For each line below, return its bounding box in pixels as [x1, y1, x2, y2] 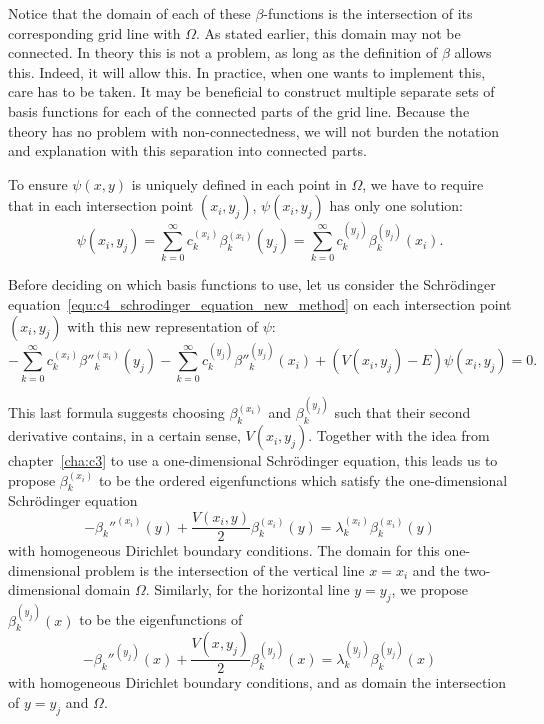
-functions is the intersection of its [263, 3, 473, 23]
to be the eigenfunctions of [79, 609, 243, 630]
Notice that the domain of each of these [8, 3, 251, 23]
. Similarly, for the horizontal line [145, 579, 350, 600]
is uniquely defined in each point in [131, 173, 347, 194]
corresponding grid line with [8, 22, 181, 43]
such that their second [334, 402, 471, 423]
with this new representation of [67, 315, 259, 336]
